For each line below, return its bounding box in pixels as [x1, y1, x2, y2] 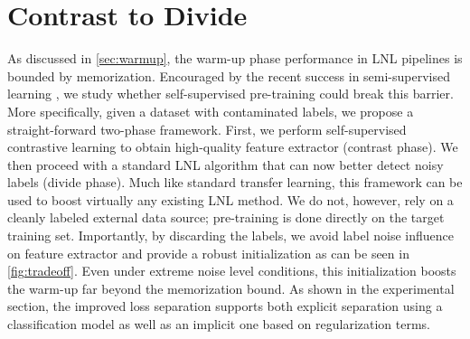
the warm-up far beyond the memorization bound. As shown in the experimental [7, 278, 455, 297]
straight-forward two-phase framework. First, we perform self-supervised [7, 119, 407, 138]
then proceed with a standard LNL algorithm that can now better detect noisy [7, 155, 444, 174]
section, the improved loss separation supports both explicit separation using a [7, 297, 443, 315]
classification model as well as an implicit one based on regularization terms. [7, 315, 430, 334]
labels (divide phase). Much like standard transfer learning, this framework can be [7, 173, 463, 192]
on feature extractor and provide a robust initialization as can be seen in [7, 243, 409, 262]
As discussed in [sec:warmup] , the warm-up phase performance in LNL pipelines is [7, 49, 463, 68]
